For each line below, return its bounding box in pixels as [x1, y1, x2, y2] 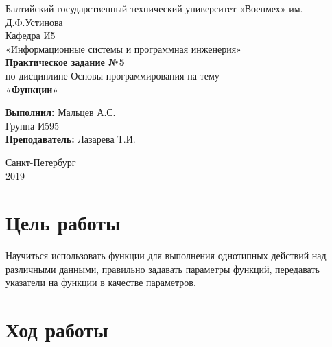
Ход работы [5, 315, 108, 344]
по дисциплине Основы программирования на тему [5, 68, 220, 82]
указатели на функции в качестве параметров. [5, 275, 196, 289]
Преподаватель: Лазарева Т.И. [5, 132, 136, 146]
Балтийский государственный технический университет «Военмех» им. [5, 1, 303, 15]
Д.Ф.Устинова [5, 14, 63, 29]
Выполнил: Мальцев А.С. [5, 105, 116, 119]
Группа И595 [5, 118, 59, 132]
